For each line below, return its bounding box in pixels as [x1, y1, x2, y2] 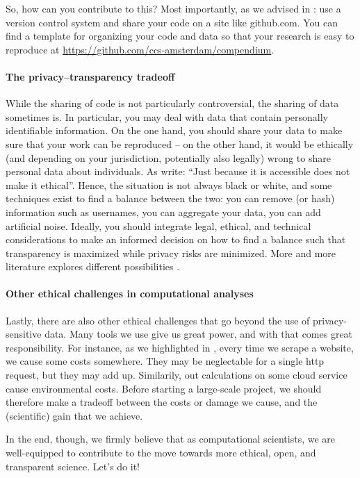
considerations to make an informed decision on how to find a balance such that [6, 232, 346, 247]
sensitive [6, 327, 42, 341]
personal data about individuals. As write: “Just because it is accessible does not [6, 164, 350, 179]
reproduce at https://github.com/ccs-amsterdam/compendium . [6, 42, 275, 56]
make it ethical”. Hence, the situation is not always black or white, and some [6, 177, 332, 192]
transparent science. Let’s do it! [6, 459, 140, 473]
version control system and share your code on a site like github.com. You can [6, 15, 338, 29]
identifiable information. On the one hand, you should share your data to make [6, 123, 343, 138]
